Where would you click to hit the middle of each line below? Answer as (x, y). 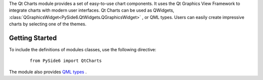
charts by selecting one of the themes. (48, 24)
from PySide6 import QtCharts (66, 61)
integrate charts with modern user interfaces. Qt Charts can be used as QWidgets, (92, 10)
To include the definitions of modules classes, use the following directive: (83, 50)
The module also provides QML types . (48, 72)
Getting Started (33, 38)
